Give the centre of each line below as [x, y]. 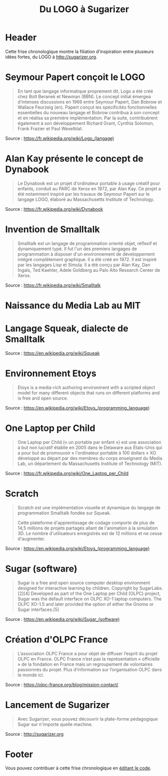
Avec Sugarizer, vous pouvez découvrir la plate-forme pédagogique [88, 719]
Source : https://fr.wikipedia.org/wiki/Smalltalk [53, 285]
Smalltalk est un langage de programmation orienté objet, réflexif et [87, 243]
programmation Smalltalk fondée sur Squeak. [64, 513]
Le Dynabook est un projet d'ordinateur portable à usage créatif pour [89, 183]
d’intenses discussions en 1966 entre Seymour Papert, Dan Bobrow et [90, 102]
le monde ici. [31, 675]
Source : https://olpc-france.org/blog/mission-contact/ [62, 684]
